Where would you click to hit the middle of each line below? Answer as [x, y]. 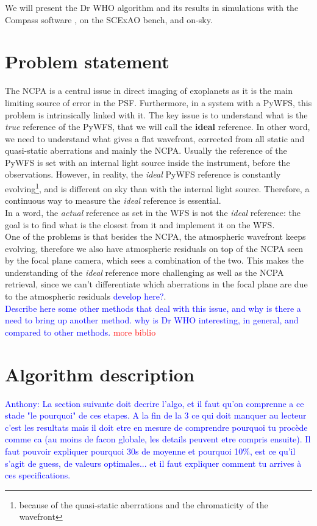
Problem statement [87, 61]
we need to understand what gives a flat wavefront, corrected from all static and [155, 138]
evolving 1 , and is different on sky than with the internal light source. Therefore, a [157, 188]
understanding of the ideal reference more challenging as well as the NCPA [144, 272]
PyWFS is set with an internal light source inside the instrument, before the [148, 162]
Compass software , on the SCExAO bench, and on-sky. [109, 19]
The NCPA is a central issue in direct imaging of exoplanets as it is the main [149, 91]
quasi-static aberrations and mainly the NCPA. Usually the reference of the [146, 150]
